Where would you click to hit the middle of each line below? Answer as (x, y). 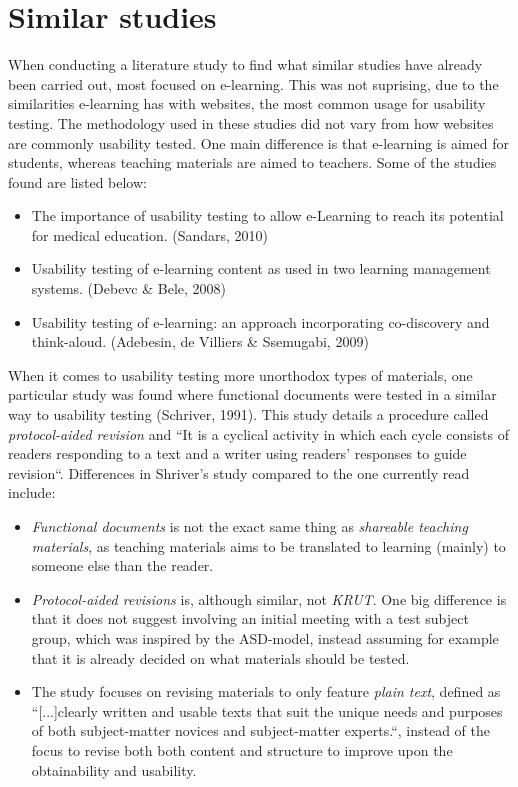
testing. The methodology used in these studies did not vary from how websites (251, 122)
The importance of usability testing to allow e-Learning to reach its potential (267, 215)
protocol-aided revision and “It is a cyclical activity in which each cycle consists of (259, 433)
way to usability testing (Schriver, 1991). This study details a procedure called (248, 414)
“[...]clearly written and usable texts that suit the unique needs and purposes (267, 710)
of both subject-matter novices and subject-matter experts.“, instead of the (261, 730)
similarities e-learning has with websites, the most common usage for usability (247, 103)
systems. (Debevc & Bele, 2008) (129, 288)
